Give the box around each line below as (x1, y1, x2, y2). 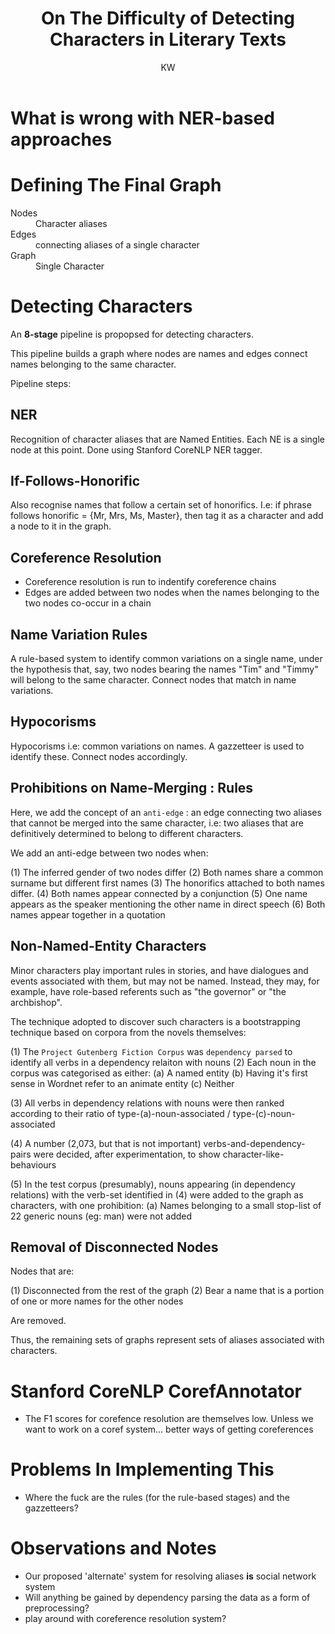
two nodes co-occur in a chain (24, 597, 152, 609)
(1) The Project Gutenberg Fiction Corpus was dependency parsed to (10, 1045, 293, 1057)
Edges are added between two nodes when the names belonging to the (24, 587, 320, 599)
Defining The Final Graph (10, 174, 222, 197)
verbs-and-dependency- (203, 1137, 306, 1149)
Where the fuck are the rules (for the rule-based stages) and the (24, 1492, 290, 1504)
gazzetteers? (24, 1502, 79, 1514)
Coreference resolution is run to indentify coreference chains (24, 576, 277, 588)
